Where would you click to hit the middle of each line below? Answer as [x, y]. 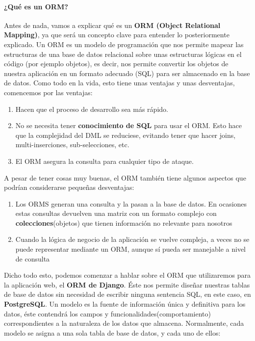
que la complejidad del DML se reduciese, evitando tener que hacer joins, [126, 135]
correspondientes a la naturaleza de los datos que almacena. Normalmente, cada [124, 323]
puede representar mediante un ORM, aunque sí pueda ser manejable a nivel [130, 249]
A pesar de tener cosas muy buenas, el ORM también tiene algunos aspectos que [125, 177]
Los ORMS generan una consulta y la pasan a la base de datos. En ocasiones [131, 203]
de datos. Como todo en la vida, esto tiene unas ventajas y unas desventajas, [119, 83]
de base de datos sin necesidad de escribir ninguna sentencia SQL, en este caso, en [127, 294]
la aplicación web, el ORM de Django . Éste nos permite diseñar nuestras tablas [127, 284]
